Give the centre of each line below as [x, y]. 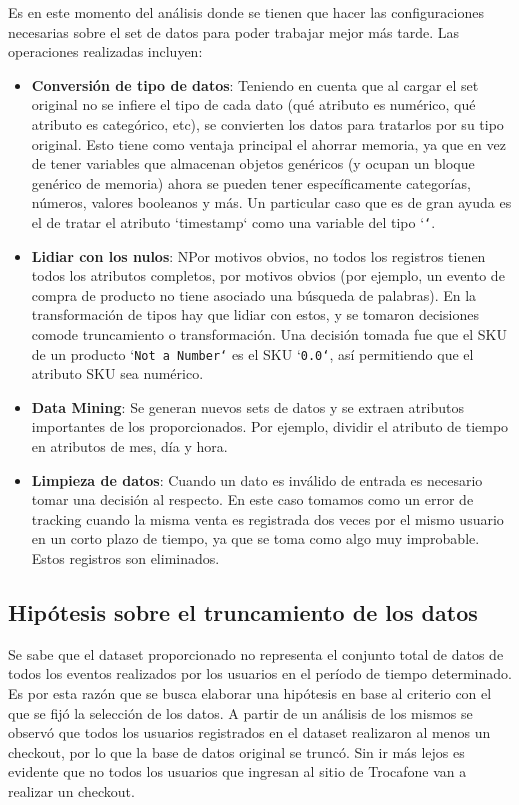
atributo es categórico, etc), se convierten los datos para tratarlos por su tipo [267, 123]
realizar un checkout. [71, 790]
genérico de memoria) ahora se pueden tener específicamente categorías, [251, 182]
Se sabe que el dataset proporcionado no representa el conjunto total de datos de [256, 653]
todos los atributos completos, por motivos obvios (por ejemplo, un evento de [268, 275]
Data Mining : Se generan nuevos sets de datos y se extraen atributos [247, 406]
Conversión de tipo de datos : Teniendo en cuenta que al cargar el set [255, 84]
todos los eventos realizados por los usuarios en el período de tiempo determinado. [260, 673]
